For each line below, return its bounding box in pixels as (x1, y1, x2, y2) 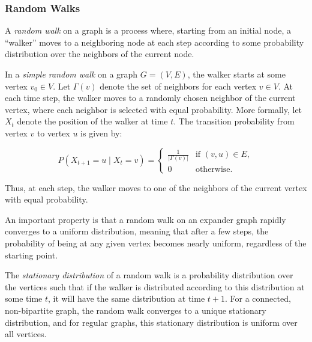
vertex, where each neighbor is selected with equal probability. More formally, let (5, 103, 302, 115)
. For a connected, (224, 292, 291, 305)
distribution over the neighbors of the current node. (5, 47, 194, 60)
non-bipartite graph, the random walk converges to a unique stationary (5, 304, 266, 316)
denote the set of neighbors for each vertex (100, 79, 257, 92)
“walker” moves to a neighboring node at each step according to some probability (5, 35, 304, 48)
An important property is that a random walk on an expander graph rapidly (5, 213, 286, 225)
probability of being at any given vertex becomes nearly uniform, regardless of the (5, 236, 307, 249)
